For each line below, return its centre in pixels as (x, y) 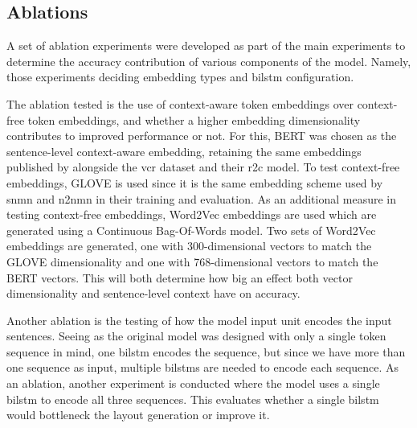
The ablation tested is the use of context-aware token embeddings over (180, 103)
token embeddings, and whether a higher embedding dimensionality (194, 119)
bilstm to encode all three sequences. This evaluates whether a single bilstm (193, 399)
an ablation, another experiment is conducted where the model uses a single (193, 383)
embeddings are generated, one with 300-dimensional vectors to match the (189, 246)
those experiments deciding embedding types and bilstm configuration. (180, 77)
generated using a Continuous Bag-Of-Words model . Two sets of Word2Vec (191, 230)
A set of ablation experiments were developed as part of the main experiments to (206, 45)
